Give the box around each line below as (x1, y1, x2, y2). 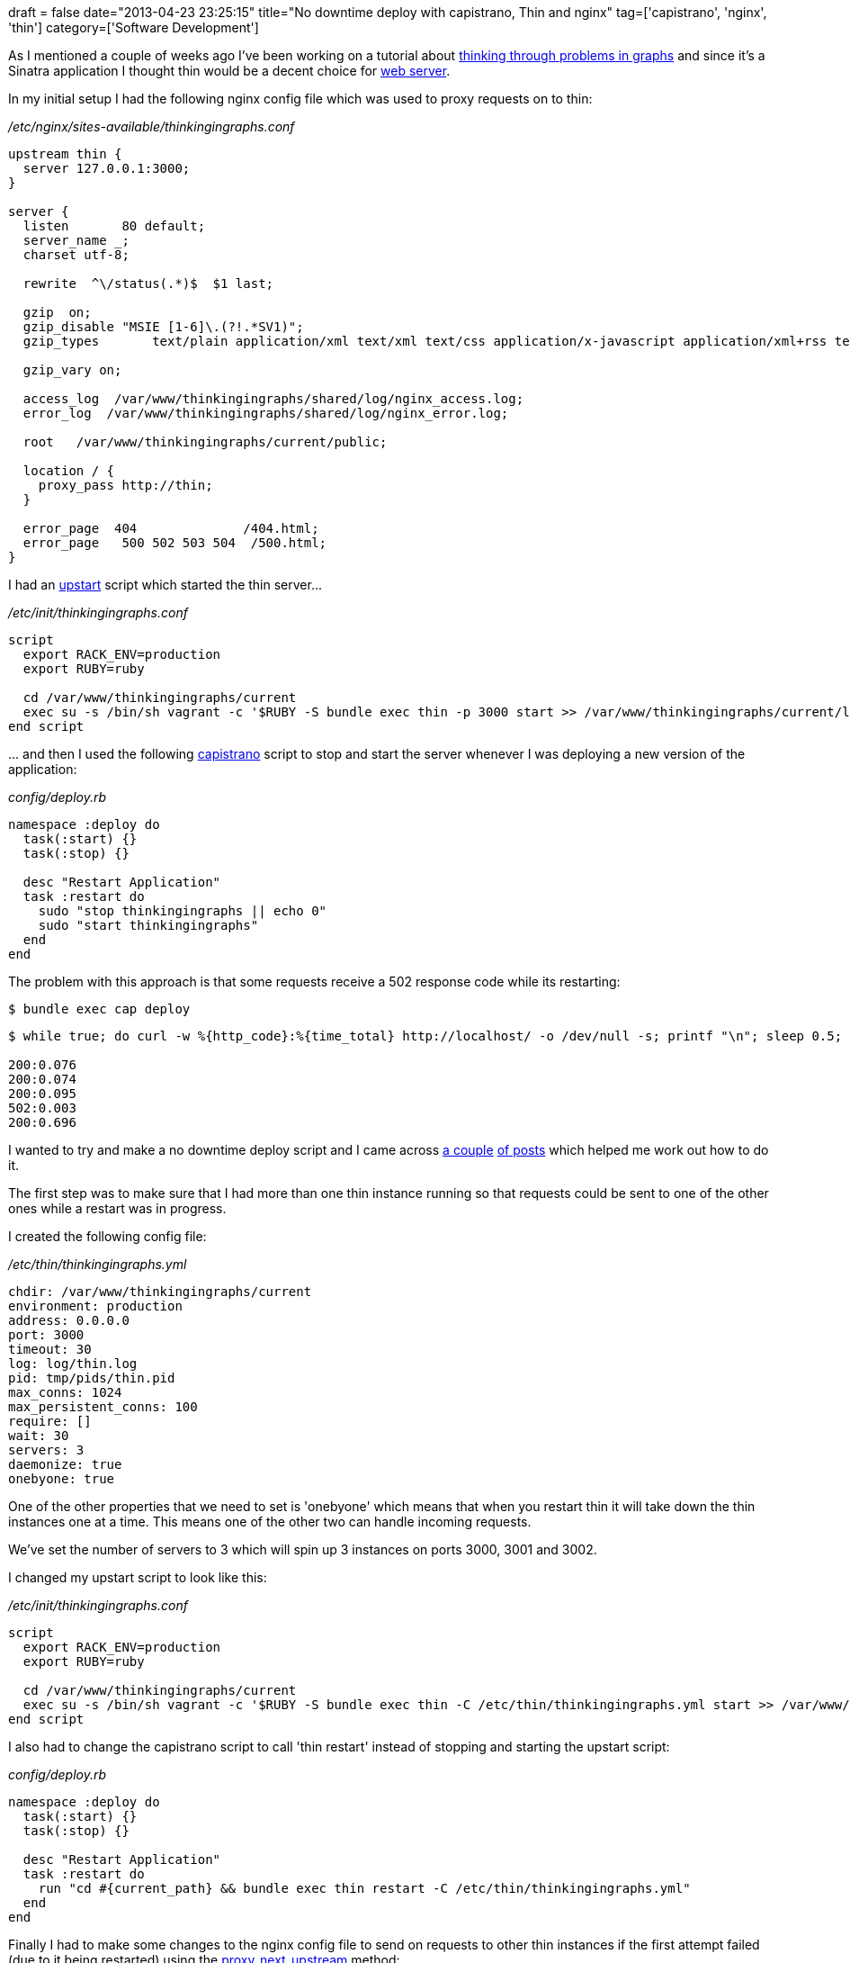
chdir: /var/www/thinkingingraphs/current (8, 1284, 312, 1299)
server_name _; (22, 233, 130, 248)
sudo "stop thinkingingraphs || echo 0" (38, 904, 327, 918)
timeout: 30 (8, 1342, 92, 1356)
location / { (22, 464, 115, 478)
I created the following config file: (8, 1229, 207, 1244)
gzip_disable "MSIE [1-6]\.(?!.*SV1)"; (22, 320, 304, 334)
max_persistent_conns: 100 (8, 1400, 198, 1414)
